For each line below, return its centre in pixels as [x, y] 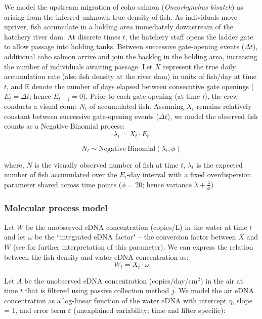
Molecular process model [56, 208]
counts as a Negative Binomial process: [64, 126]
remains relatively [224, 106]
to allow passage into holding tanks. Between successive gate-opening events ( [124, 46]
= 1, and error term [35, 310]
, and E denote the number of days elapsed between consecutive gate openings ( [130, 86]
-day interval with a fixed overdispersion [189, 174]
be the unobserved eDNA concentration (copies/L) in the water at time [136, 227]
